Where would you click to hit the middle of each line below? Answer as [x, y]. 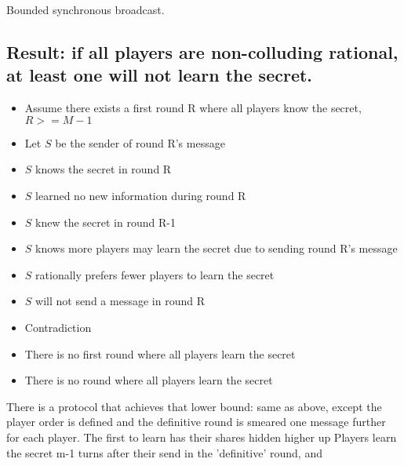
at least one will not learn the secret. [160, 75]
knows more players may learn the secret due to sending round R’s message [217, 248]
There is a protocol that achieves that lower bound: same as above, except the [194, 406]
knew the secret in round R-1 [106, 222]
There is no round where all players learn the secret [149, 380]
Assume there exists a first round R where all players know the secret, [193, 108]
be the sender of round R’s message [140, 142]
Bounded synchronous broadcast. [86, 9]
